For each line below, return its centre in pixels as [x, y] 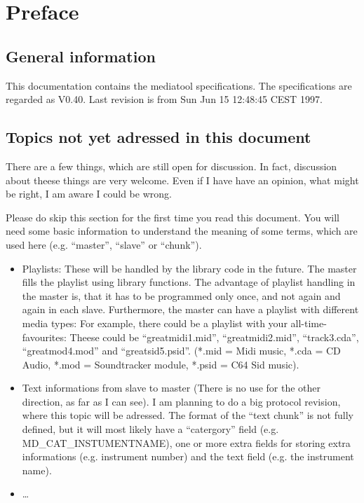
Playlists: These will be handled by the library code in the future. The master [189, 268]
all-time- [309, 323]
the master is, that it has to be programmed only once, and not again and [181, 295]
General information [81, 56]
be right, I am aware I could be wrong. [89, 194]
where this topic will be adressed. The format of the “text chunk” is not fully [188, 415]
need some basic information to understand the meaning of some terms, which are [182, 231]
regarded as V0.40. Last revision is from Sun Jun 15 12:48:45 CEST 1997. [164, 99]
